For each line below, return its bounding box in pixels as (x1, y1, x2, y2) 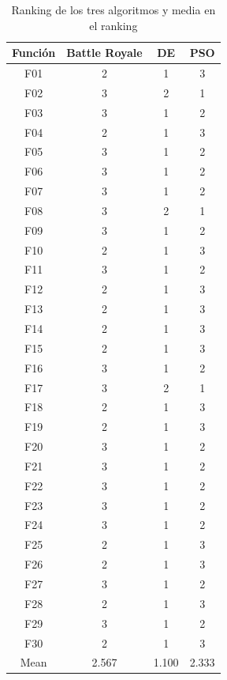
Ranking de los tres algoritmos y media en (11, 2, 216, 17)
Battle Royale (66, 44, 143, 61)
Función (12, 44, 56, 61)
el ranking (89, 17, 138, 33)
